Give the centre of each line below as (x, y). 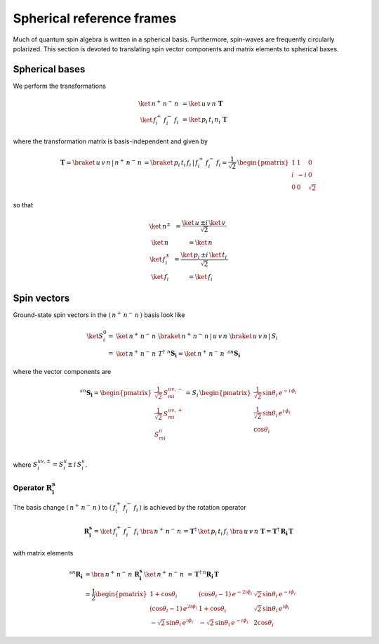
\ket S (95, 336)
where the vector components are (62, 371)
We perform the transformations (60, 86)
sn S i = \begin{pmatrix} (116, 393)
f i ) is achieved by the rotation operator (190, 508)
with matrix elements (43, 553)
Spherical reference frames (95, 18)
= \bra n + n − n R (112, 574)
